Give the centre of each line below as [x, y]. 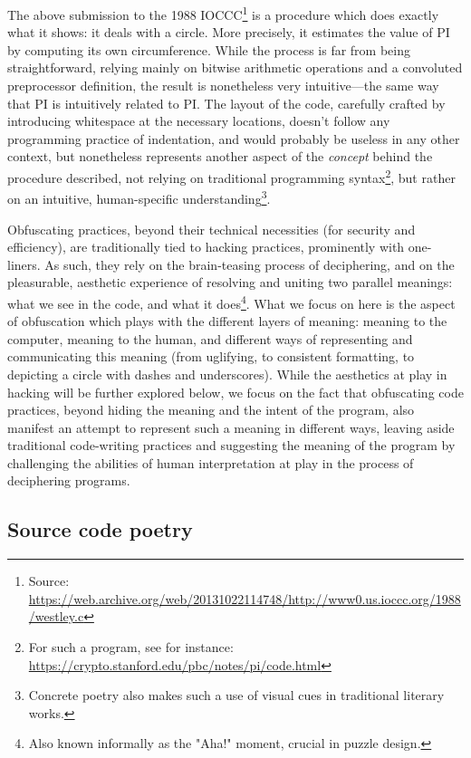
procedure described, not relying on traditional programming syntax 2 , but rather [231, 176]
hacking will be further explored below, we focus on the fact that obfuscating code [235, 392]
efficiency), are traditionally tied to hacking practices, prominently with [206, 247]
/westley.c [56, 616]
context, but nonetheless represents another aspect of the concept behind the [220, 156]
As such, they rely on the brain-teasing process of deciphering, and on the [250, 264]
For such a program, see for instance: [131, 647]
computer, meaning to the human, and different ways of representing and [210, 338]
